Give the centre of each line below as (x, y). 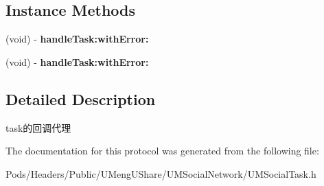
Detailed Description (81, 98)
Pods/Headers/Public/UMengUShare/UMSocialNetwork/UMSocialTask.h (161, 173)
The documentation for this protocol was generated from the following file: (162, 151)
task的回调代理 (38, 127)
